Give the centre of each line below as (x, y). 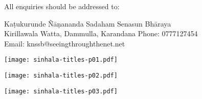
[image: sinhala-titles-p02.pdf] (61, 76)
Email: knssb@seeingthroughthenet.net (65, 43)
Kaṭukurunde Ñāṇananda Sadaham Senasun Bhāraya (88, 23)
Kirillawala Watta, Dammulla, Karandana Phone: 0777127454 (101, 33)
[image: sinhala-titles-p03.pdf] (61, 91)
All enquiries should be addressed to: (62, 6)
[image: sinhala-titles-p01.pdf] (61, 60)
